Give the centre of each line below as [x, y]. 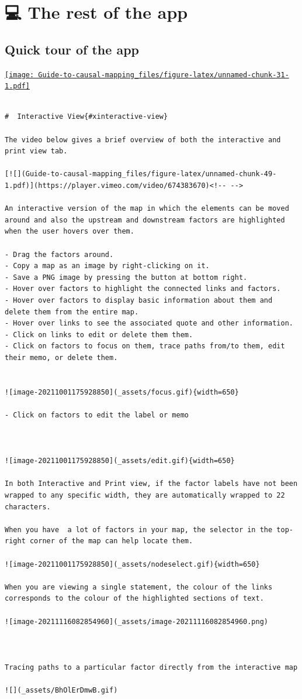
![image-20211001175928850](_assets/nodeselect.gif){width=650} [132, 564]
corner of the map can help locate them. [111, 541]
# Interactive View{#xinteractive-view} [86, 117]
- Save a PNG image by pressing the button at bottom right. [126, 277]
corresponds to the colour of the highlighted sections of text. [134, 599]
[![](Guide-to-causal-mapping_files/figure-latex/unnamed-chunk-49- [141, 174]
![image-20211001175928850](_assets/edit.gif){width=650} [120, 461]
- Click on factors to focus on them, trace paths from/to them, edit [145, 346]
